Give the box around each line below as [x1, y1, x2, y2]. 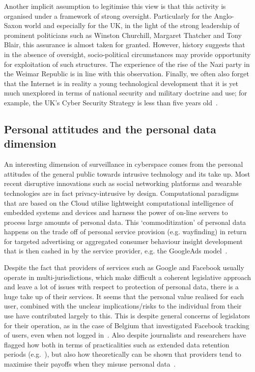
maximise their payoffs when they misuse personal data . [4, 359, 176, 369]
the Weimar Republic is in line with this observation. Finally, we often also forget [4, 68, 249, 79]
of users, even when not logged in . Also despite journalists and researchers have [4, 330, 246, 340]
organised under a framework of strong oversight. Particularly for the [4, 10, 212, 21]
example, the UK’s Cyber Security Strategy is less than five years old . [4, 97, 218, 107]
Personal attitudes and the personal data [4, 121, 216, 136]
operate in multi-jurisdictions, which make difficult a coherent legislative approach [4, 272, 251, 282]
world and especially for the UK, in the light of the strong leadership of [24, 20, 240, 31]
